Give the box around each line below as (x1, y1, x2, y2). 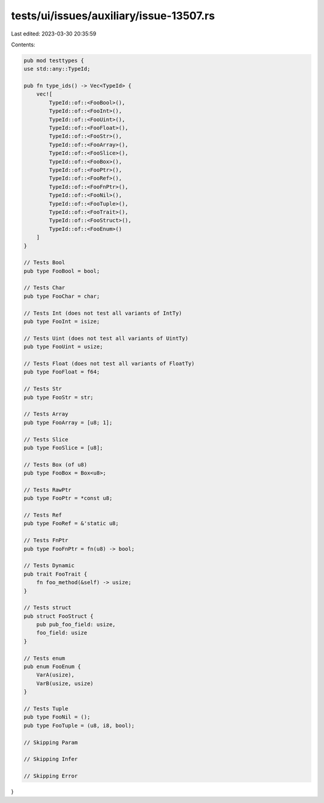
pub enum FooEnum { (23, 663, 81, 670)
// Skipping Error (23, 773, 78, 780)
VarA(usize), (36, 671, 75, 678)
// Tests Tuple (23, 706, 68, 712)
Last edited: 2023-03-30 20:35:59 (11, 30, 97, 37)
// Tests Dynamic (23, 562, 75, 569)
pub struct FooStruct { (23, 612, 94, 620)
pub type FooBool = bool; (23, 268, 100, 274)
